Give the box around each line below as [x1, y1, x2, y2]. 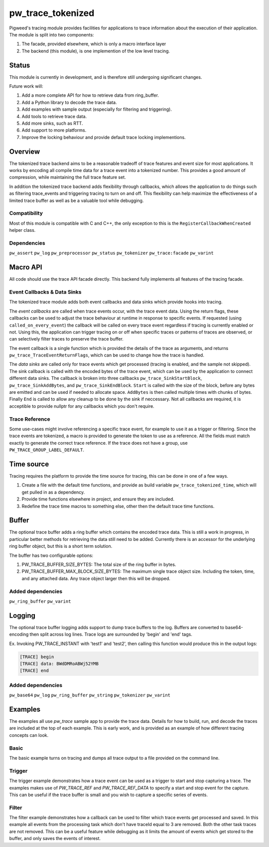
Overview [9, 147, 40, 156]
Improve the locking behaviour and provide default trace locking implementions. [21, 134, 186, 140]
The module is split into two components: [9, 31, 94, 37]
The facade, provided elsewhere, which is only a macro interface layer [21, 41, 166, 47]
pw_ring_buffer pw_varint [9, 598, 71, 604]
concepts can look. [9, 732, 49, 738]
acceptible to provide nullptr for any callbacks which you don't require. [9, 403, 154, 409]
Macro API [9, 263, 42, 272]
